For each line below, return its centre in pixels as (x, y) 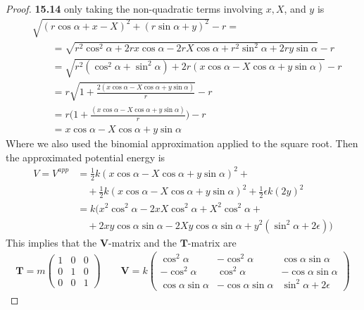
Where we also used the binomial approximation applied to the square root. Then (182, 143)
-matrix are (212, 242)
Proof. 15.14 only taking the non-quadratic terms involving (134, 8)
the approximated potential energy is (86, 157)
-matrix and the (143, 242)
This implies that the (51, 242)
